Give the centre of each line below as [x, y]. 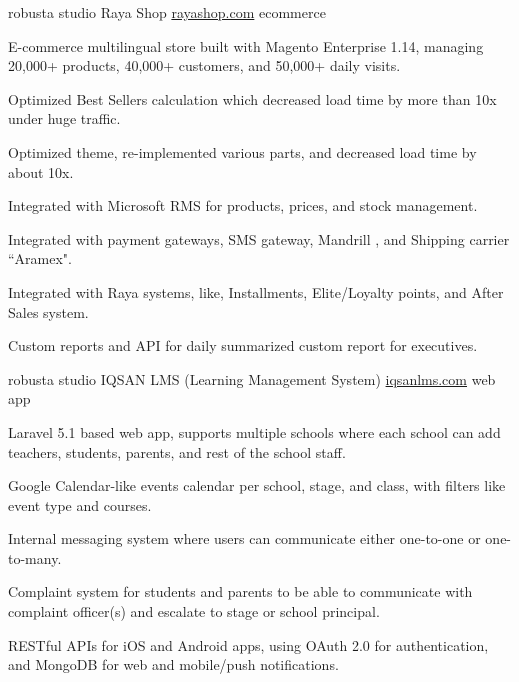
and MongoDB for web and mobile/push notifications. [173, 664]
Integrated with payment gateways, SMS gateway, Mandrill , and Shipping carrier [259, 238]
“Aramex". [40, 258]
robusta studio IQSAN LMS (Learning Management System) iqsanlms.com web [252, 378]
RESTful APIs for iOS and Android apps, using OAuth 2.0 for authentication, [248, 644]
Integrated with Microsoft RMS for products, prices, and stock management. [243, 205]
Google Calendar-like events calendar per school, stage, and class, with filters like [257, 485]
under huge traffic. [64, 118]
